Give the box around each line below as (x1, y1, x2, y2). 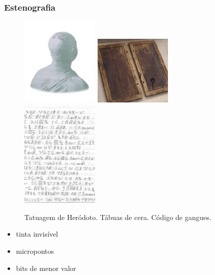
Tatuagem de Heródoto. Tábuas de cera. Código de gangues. (24, 211, 211, 222)
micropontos (16, 246, 54, 256)
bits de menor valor (16, 262, 76, 273)
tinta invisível (16, 229, 58, 239)
